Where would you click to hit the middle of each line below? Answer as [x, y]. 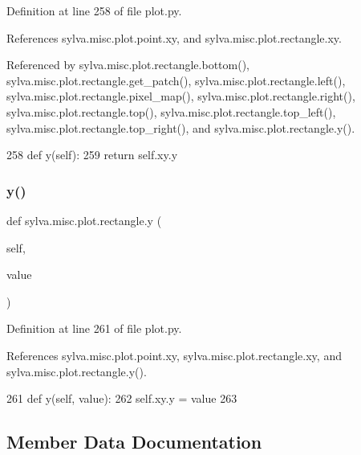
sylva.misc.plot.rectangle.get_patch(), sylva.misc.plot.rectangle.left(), [176, 80]
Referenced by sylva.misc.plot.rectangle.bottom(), [128, 65]
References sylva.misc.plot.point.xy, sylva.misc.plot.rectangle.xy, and [174, 355]
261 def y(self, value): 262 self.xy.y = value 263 [122, 398]
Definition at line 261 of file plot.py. [94, 328]
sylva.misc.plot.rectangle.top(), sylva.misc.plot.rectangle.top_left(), [171, 111]
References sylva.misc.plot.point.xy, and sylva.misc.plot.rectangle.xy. [174, 37]
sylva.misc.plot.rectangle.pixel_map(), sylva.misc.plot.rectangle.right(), [181, 96]
